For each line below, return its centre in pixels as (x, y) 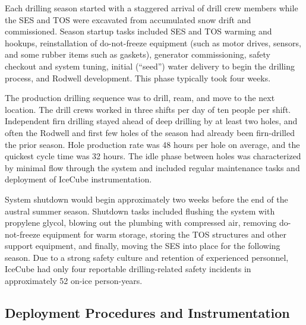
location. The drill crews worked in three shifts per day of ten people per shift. (148, 109)
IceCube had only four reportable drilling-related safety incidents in (128, 269)
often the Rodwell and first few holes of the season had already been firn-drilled (150, 132)
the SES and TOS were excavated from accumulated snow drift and (128, 19)
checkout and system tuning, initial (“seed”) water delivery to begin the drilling (150, 66)
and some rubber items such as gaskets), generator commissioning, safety (138, 54)
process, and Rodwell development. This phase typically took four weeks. (138, 78)
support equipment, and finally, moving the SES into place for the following (143, 246)
